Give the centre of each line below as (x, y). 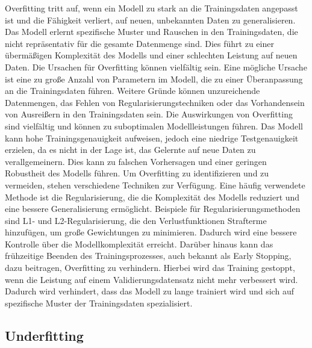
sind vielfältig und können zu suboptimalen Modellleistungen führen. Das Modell (154, 126)
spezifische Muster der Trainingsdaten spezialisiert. (99, 303)
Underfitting (44, 335)
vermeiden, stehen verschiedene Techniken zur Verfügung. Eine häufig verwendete (155, 185)
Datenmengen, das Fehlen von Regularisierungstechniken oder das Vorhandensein (155, 102)
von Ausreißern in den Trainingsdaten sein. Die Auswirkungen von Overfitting (149, 114)
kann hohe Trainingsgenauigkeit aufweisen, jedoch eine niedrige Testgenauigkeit (152, 138)
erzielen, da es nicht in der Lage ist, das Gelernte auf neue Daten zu (130, 150)
